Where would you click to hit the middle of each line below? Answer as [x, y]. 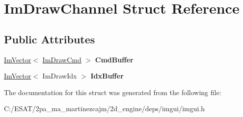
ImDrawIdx [60, 76]
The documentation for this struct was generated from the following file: [113, 92]
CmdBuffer [114, 59]
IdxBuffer [107, 76]
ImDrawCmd [62, 59]
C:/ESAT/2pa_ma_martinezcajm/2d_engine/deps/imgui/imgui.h [105, 108]
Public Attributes [50, 39]
